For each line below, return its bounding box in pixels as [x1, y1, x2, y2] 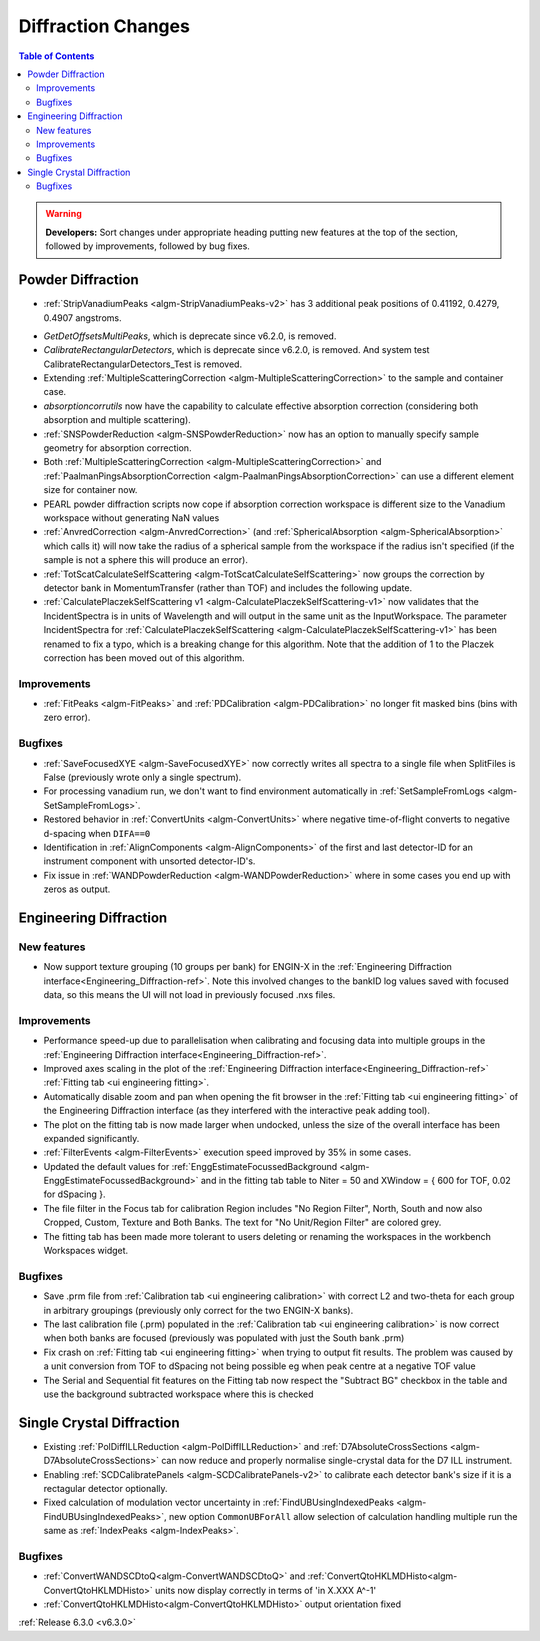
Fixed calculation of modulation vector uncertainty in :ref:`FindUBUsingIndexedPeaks [43, 1496, 395, 1509]
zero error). [43, 711, 91, 724]
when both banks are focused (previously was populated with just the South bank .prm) [43, 1332, 405, 1344]
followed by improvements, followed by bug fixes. [45, 240, 250, 252]
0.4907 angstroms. [43, 311, 122, 324]
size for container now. [43, 484, 138, 496]
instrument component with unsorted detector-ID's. [43, 855, 256, 867]
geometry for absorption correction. [43, 442, 192, 454]
